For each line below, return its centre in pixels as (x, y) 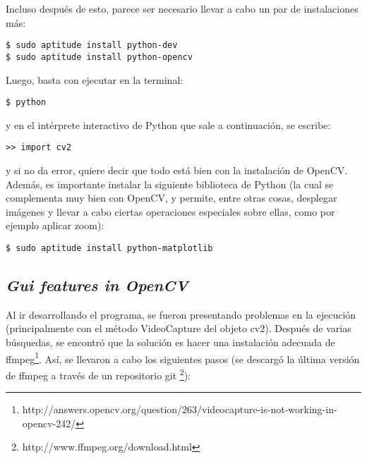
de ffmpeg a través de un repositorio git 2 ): (98, 374)
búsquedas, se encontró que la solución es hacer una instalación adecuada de (170, 342)
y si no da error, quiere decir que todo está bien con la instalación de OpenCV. (177, 170)
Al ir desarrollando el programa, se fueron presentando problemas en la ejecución (181, 314)
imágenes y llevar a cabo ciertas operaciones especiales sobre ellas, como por (170, 211)
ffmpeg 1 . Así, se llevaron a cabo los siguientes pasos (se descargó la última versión (183, 357)
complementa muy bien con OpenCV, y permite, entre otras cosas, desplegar (172, 198)
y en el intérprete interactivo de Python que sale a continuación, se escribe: (168, 124)
